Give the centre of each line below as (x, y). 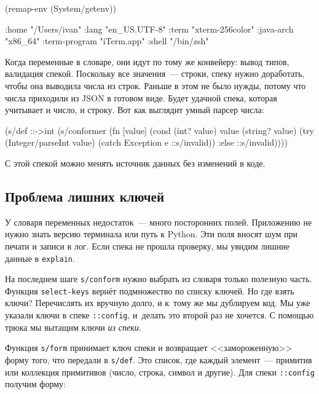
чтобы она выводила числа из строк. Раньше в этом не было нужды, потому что (156, 85)
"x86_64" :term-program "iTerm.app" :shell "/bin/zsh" (107, 41)
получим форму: (35, 384)
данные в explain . (40, 258)
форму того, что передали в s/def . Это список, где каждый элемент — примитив (159, 359)
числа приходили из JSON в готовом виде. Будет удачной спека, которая (141, 97)
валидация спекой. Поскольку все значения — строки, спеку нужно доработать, (155, 73)
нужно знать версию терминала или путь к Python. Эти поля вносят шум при (152, 234)
